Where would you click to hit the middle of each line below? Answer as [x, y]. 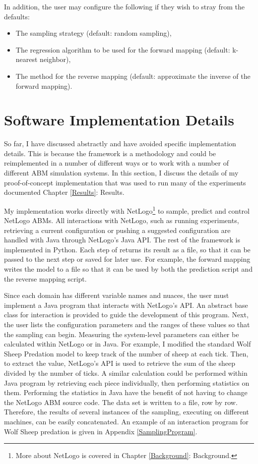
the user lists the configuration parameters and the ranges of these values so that [127, 324]
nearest [27, 59]
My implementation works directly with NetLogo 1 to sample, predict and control [127, 210]
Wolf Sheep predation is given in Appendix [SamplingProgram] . [101, 431]
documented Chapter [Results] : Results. [64, 192]
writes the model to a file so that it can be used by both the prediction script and [128, 269]
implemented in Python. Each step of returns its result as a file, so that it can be [127, 249]
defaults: [17, 16]
